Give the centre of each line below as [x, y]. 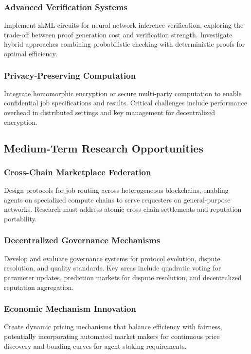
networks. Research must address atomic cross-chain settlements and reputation [123, 209]
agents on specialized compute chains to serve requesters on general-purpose [117, 199]
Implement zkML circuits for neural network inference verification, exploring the [124, 25]
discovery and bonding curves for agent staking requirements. [95, 346]
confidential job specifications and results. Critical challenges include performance [125, 103]
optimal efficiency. [31, 53]
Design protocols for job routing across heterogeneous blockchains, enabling [116, 190]
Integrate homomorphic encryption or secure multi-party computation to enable [123, 93]
